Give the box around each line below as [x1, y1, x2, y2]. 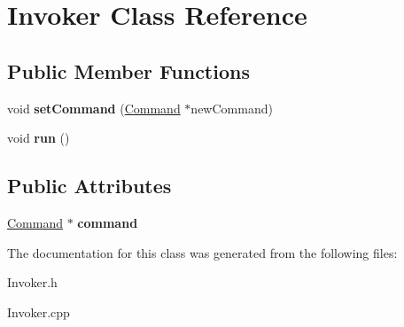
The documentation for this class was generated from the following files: [7, 243, 398, 261]
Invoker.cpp [7, 302, 70, 321]
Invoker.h [7, 273, 58, 292]
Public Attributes [7, 172, 172, 199]
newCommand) [190, 98, 273, 117]
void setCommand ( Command [7, 98, 181, 117]
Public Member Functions [7, 57, 250, 84]
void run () [7, 128, 70, 147]
